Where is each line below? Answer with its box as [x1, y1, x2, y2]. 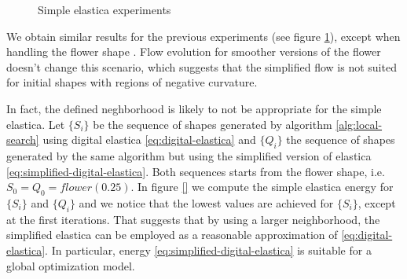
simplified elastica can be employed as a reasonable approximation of [6, 226, 338, 243]
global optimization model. [6, 257, 135, 273]
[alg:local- [335, 116, 383, 132]
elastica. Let [6, 116, 65, 132]
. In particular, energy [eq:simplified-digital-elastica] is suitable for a [45, 241, 372, 258]
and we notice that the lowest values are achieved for [79, 194, 334, 211]
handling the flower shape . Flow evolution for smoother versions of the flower [6, 43, 381, 60]
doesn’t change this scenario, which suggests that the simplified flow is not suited [6, 58, 397, 75]
